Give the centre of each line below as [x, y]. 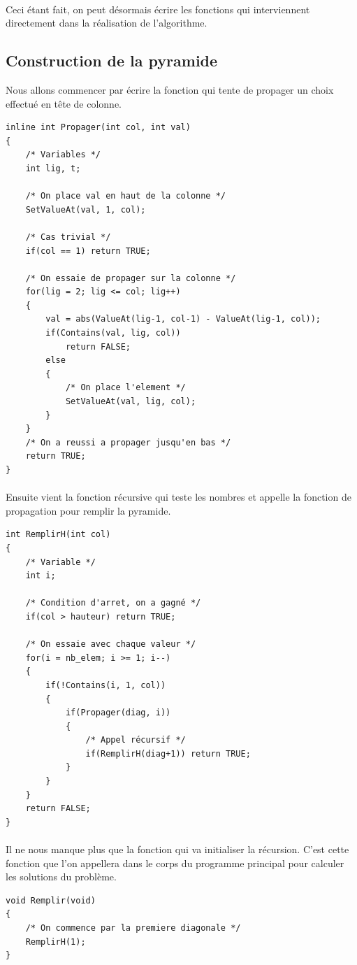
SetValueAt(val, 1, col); [86, 209]
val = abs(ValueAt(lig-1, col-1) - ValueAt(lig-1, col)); [183, 319]
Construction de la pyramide [112, 60]
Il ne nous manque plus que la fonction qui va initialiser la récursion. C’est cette [177, 849]
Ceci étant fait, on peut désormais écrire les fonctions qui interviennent [158, 9]
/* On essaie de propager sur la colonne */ [131, 278]
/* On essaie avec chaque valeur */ [111, 644]
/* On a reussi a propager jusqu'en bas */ [128, 442]
